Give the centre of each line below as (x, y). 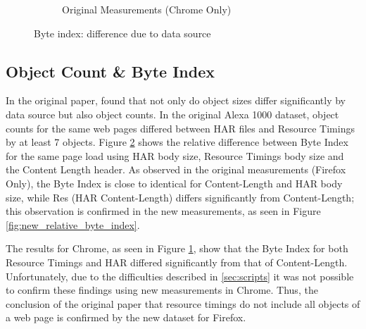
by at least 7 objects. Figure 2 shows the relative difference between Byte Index (177, 142)
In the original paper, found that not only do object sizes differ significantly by (176, 100)
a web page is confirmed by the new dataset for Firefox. (126, 317)
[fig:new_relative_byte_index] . (73, 224)
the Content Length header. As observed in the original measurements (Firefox (176, 169)
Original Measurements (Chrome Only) (147, 9)
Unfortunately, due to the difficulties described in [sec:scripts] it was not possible (180, 276)
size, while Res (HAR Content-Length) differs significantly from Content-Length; (180, 197)
